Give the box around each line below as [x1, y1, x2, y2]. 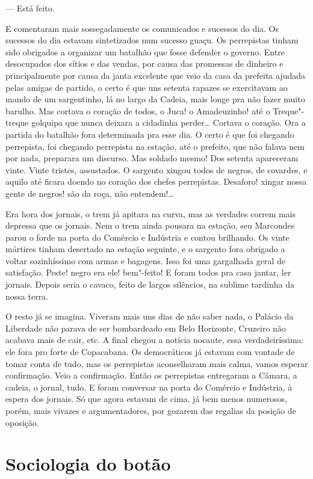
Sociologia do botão [5, 451, 171, 476]
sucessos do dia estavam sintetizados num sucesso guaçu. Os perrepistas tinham [5, 34, 299, 46]
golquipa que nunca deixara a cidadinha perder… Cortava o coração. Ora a [31, 116, 306, 129]
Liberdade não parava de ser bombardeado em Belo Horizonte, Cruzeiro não [5, 321, 286, 334]
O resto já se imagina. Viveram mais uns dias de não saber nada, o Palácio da [5, 310, 294, 323]
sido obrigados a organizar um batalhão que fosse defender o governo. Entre [5, 45, 285, 58]
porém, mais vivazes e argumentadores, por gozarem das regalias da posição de [5, 404, 296, 416]
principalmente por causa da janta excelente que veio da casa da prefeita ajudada [5, 69, 306, 81]
